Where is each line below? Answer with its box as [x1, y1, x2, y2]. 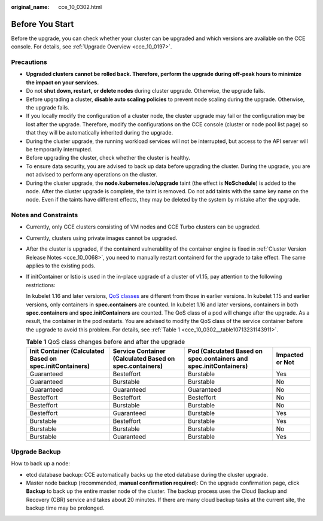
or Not [276, 358, 294, 366]
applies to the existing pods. [26, 262, 96, 269]
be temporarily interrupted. [26, 145, 93, 153]
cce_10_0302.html [58, 4, 102, 10]
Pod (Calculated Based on [187, 347, 263, 355]
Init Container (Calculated [29, 347, 105, 355]
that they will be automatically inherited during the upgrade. [26, 129, 173, 136]
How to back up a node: [11, 460, 70, 467]
